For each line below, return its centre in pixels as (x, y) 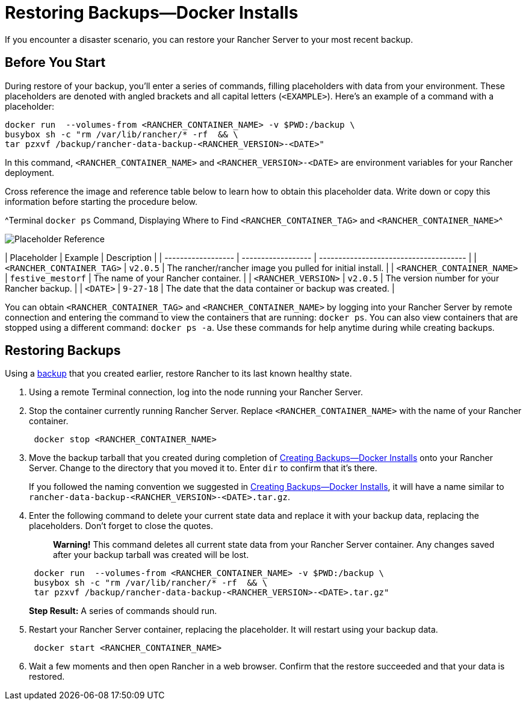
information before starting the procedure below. (101, 201)
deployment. (29, 172)
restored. (47, 677)
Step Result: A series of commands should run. (123, 611)
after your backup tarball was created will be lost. (151, 555)
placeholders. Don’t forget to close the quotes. (121, 526)
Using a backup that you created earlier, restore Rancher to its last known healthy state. (178, 374)
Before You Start (55, 63)
